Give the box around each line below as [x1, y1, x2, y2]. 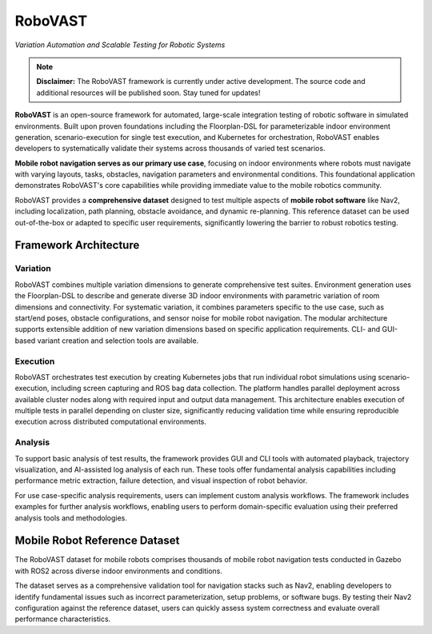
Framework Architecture [14, 238, 140, 252]
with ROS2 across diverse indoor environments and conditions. [14, 566, 223, 576]
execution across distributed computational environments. [14, 417, 207, 427]
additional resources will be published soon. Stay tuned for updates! [36, 88, 261, 98]
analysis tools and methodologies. [14, 512, 128, 523]
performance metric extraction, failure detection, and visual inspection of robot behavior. [14, 476, 308, 485]
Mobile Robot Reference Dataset [14, 534, 180, 548]
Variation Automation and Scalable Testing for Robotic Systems [14, 40, 226, 50]
